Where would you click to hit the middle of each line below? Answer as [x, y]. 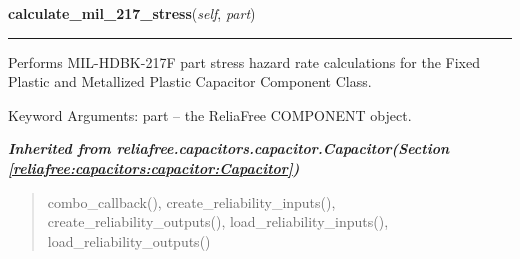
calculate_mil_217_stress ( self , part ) [132, 13]
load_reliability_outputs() [129, 240]
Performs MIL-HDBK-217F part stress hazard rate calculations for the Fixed [244, 61]
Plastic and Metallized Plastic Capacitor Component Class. [190, 81]
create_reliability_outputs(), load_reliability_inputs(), [218, 221]
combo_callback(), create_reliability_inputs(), [191, 201]
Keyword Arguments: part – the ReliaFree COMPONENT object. [210, 114]
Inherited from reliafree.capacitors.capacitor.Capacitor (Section [229, 148]
